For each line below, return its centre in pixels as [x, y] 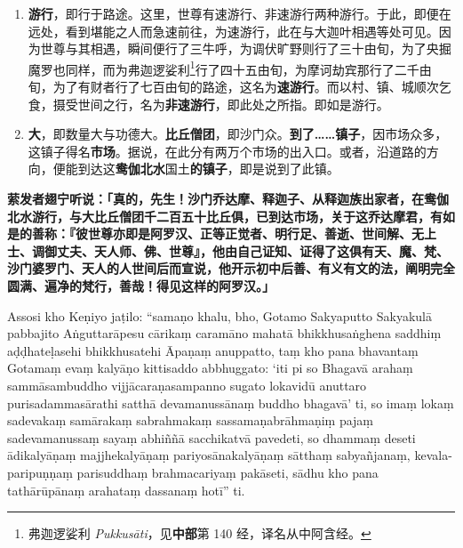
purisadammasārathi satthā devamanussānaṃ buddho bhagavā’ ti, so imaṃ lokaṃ [231, 403]
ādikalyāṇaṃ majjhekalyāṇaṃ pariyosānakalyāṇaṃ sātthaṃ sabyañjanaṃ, [209, 455]
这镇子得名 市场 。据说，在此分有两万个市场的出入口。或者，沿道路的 [227, 151]
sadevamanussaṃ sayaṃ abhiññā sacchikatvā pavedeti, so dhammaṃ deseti [212, 437]
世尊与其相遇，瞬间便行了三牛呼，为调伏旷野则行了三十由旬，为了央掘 [246, 48]
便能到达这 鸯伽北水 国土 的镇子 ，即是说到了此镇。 [196, 169]
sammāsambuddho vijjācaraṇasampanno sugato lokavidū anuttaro [187, 385]
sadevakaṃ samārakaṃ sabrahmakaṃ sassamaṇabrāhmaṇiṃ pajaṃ [191, 420]
